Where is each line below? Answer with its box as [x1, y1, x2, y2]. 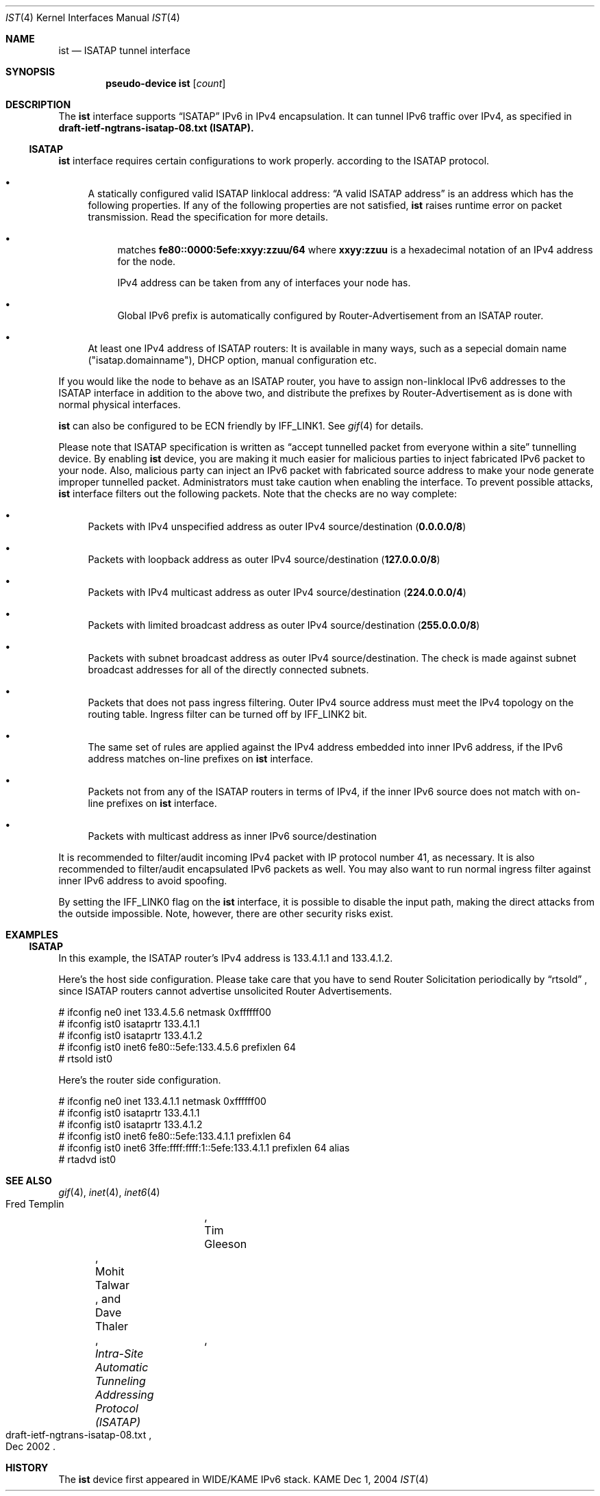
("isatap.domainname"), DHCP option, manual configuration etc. [88, 354, 377, 366]
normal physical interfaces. [58, 399, 181, 410]
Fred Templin [5, 1198, 64, 1210]
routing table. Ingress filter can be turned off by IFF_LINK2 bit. [88, 708, 367, 720]
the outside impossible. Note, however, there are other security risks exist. [58, 908, 394, 919]
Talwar [95, 1278, 130, 1292]
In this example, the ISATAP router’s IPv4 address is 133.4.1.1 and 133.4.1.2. [58, 952, 393, 964]
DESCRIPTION [5, 99, 71, 110]
